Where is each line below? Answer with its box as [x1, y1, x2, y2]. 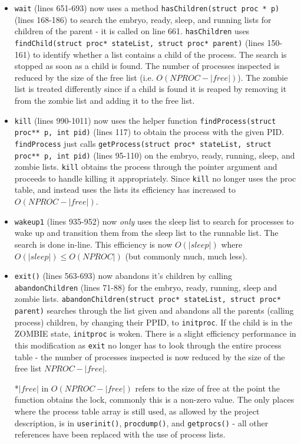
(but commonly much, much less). [125, 249, 247, 262]
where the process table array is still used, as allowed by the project [14, 405, 260, 417]
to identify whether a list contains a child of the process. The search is [32, 48, 287, 60]
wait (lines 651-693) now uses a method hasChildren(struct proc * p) [14, 2, 280, 14]
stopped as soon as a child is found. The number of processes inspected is [14, 60, 280, 72]
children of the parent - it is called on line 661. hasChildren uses [14, 25, 250, 37]
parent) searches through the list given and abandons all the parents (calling [14, 304, 294, 317]
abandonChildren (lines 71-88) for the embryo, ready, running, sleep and [14, 281, 277, 293]
